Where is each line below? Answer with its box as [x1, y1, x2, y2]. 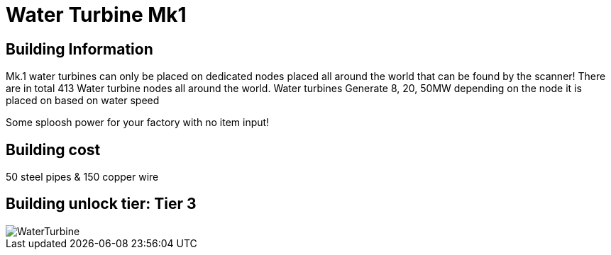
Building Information [6, 40, 153, 58]
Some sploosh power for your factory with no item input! [6, 116, 270, 129]
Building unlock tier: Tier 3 [6, 195, 197, 213]
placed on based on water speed [6, 94, 160, 107]
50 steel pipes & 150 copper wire [6, 171, 159, 183]
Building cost [6, 140, 101, 159]
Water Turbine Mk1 [6, 3, 187, 27]
